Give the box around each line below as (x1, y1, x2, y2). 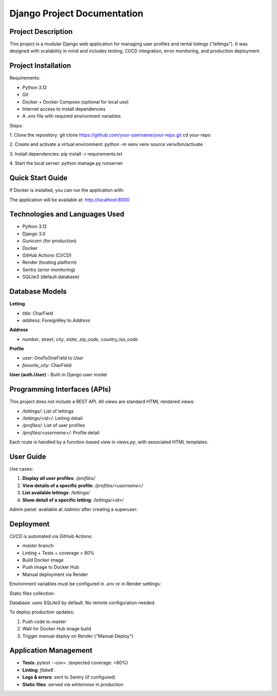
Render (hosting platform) (22, 259, 77, 265)
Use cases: (9, 466, 33, 472)
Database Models (9, 287, 67, 296)
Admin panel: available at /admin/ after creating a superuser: (9, 506, 138, 512)
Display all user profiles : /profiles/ (22, 475, 95, 481)
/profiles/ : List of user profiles (22, 422, 85, 429)
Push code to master (22, 618, 67, 625)
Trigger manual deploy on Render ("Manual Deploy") (22, 633, 133, 639)
